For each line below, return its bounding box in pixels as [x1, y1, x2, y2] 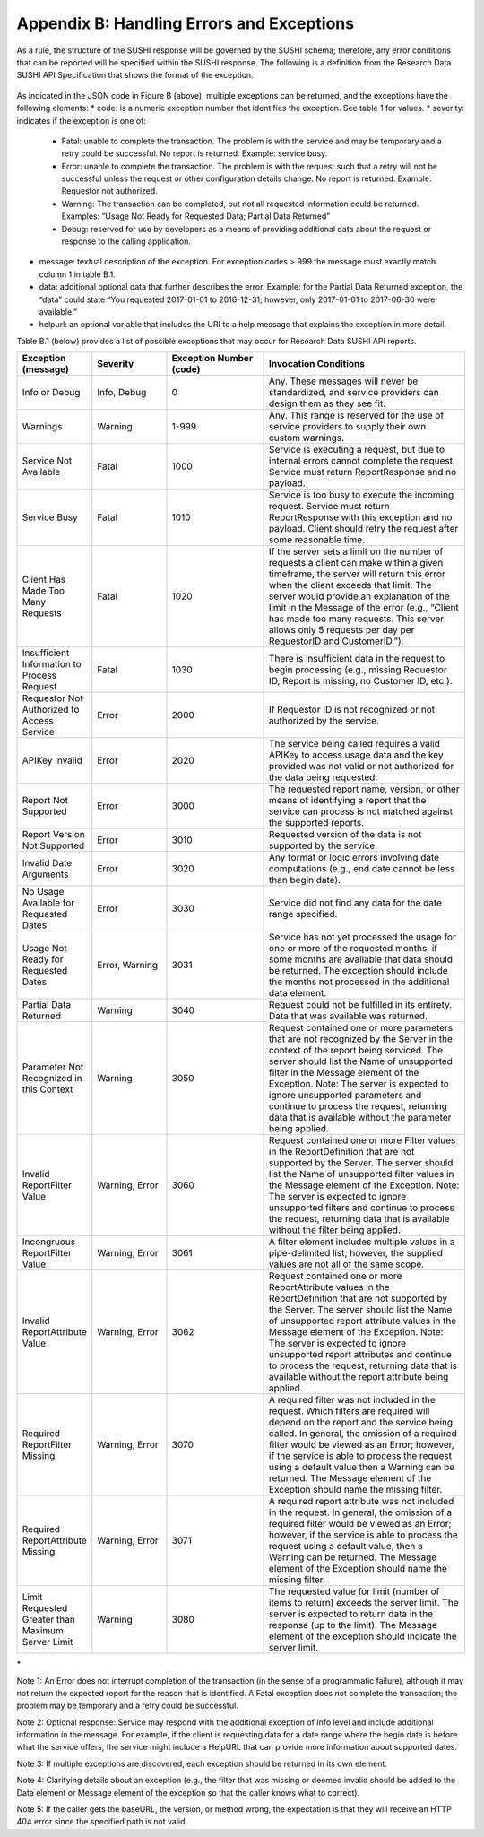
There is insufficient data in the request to [269, 653, 445, 665]
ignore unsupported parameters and [269, 1089, 422, 1102]
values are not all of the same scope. [269, 1258, 425, 1270]
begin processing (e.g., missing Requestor [269, 663, 447, 676]
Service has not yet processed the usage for [269, 931, 456, 943]
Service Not [22, 455, 73, 467]
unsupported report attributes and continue [269, 1348, 452, 1361]
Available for [22, 897, 75, 909]
